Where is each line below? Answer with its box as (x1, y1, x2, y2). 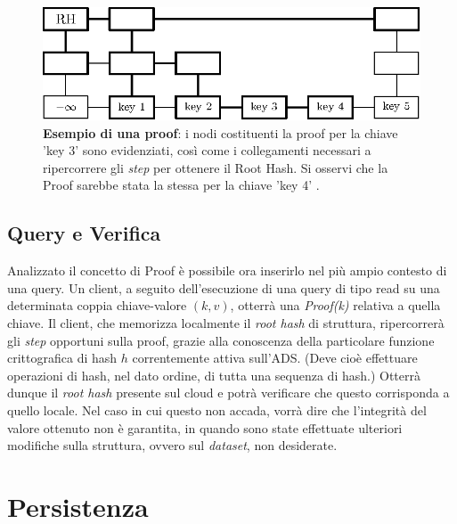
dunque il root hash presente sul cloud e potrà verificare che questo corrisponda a (7, 383, 450, 402)
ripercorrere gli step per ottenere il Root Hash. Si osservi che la (43, 158, 388, 176)
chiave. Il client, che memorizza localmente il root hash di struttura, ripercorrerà (7, 313, 445, 332)
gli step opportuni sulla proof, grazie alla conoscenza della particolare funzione (7, 331, 435, 349)
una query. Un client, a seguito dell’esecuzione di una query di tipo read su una (7, 278, 440, 297)
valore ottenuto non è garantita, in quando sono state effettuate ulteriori (7, 418, 403, 437)
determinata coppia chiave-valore (7, 296, 187, 315)
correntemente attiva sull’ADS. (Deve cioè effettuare (132, 348, 418, 367)
